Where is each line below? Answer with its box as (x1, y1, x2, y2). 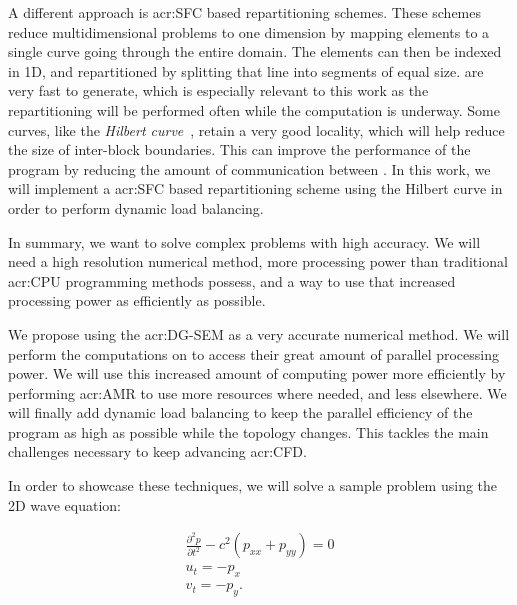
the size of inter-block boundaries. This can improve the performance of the (8, 139, 471, 160)
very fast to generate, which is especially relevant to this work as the (8, 80, 429, 101)
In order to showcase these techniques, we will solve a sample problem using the (8, 475, 498, 496)
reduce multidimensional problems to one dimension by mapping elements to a (8, 21, 490, 42)
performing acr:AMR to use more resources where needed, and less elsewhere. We (8, 382, 507, 403)
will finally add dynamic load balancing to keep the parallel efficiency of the (8, 402, 473, 423)
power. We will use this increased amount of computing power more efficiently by (8, 363, 506, 384)
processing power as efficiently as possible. (8, 290, 266, 311)
